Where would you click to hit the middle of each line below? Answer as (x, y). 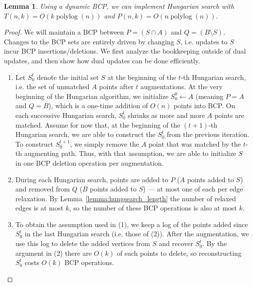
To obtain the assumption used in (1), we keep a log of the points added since (132, 224)
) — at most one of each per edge (193, 189)
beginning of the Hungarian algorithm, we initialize (92, 96)
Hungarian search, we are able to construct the (85, 134)
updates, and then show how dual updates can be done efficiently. (102, 60)
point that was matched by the (195, 143)
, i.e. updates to (204, 41)
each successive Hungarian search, (66, 115)
